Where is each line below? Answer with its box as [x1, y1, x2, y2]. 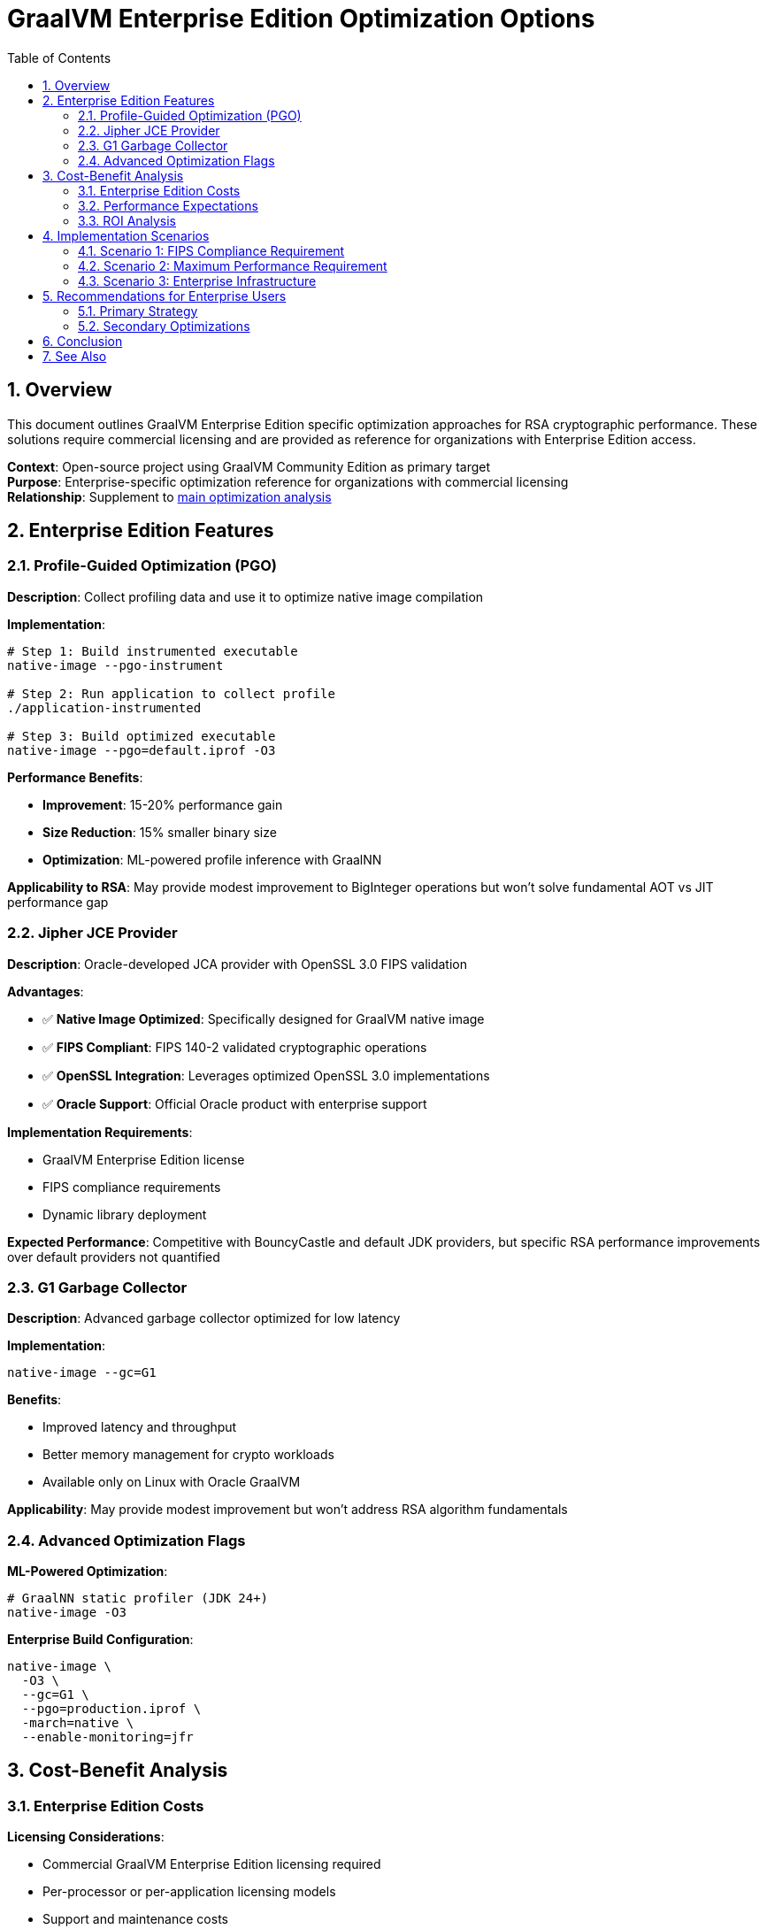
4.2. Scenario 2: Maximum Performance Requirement [78, 257, 387, 273]
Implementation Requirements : [7, 1124, 193, 1140]
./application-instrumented [7, 700, 202, 715]
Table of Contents [7, 50, 111, 65]
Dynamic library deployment [42, 1206, 207, 1222]
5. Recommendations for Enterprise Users [42, 288, 287, 304]
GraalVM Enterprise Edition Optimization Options [7, 4, 595, 34]
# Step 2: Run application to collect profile [7, 686, 335, 701]
